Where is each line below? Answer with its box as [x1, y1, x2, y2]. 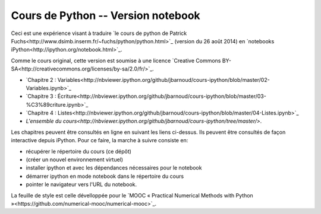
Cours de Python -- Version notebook [11, 9, 200, 22]
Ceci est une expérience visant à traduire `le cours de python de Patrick [11, 30, 187, 37]
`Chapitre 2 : [26, 76, 56, 83]
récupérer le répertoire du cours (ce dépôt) [26, 148, 132, 155]
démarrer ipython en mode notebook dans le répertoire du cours [26, 173, 184, 180]
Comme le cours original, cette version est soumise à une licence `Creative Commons [11, 57, 221, 64]
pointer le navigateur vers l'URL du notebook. [26, 181, 137, 188]
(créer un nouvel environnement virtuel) [26, 156, 124, 163]
